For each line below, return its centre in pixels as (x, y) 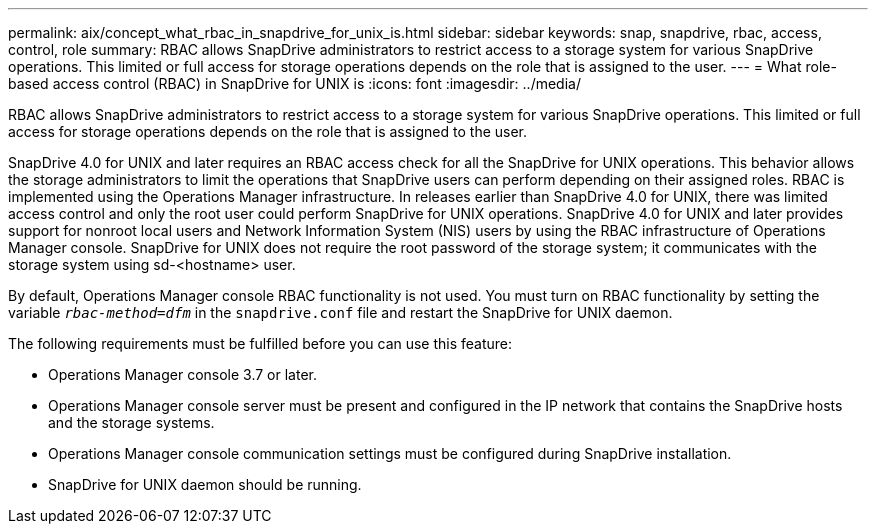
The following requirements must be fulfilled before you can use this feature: (260, 343)
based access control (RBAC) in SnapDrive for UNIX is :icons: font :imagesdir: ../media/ (294, 83)
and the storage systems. (131, 422)
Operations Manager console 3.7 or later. (182, 374)
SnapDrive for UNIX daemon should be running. (205, 484)
